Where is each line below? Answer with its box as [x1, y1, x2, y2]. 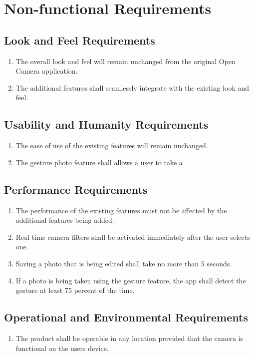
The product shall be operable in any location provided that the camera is [15, 332, 244, 343]
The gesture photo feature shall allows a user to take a [15, 157, 183, 167]
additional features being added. [15, 215, 114, 225]
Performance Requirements [4, 181, 148, 197]
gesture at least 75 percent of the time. [15, 285, 135, 295]
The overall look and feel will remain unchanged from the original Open [15, 56, 236, 66]
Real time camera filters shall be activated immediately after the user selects [15, 231, 250, 242]
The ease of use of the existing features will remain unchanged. [15, 140, 208, 151]
